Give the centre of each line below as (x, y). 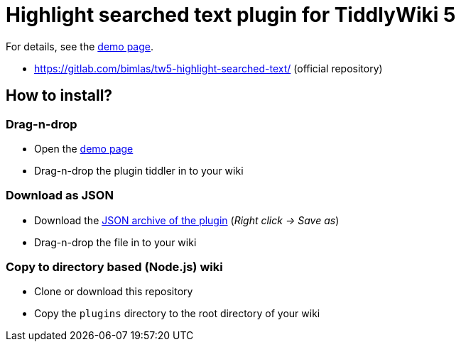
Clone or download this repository (114, 292)
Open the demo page (84, 148)
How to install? (59, 96)
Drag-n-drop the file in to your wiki (115, 242)
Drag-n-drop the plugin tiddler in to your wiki (139, 170)
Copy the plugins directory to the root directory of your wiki (177, 314)
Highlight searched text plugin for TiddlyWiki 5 (231, 15)
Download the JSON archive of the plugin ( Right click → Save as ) (187, 220)
